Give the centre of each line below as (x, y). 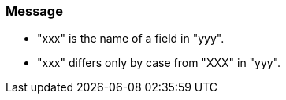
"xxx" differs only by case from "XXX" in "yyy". (159, 63)
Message (34, 11)
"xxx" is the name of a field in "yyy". (131, 39)
